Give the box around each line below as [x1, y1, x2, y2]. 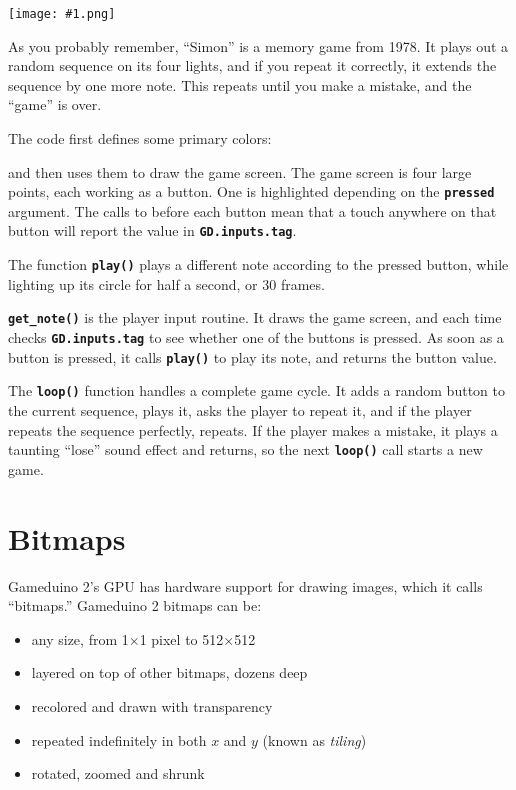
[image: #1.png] [8, 7, 116, 21]
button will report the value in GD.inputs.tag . [8, 220, 297, 241]
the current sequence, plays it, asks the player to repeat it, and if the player [8, 400, 472, 420]
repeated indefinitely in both [31, 729, 207, 750]
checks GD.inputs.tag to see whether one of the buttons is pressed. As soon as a [8, 327, 504, 348]
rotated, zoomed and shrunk [31, 763, 205, 784]
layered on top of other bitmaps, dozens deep [31, 662, 308, 683]
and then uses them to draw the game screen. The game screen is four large [8, 161, 472, 182]
